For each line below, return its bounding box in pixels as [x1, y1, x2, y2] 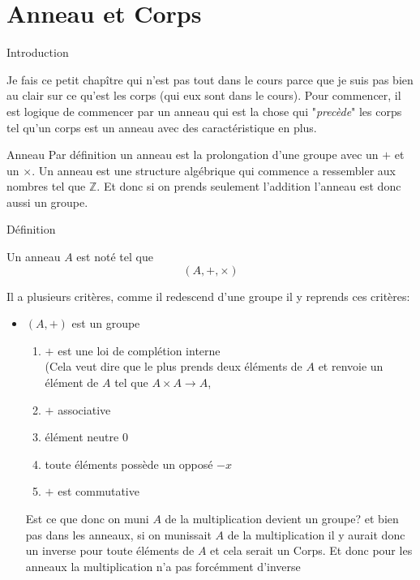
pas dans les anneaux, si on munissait [25, 526, 212, 543]
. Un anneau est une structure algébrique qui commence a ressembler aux [32, 161, 396, 178]
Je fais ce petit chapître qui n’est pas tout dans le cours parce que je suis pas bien [6, 71, 414, 88]
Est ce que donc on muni [25, 510, 149, 526]
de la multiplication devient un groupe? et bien [165, 510, 399, 526]
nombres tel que [6, 178, 86, 195]
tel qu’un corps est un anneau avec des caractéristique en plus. [6, 118, 317, 135]
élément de [45, 374, 99, 391]
